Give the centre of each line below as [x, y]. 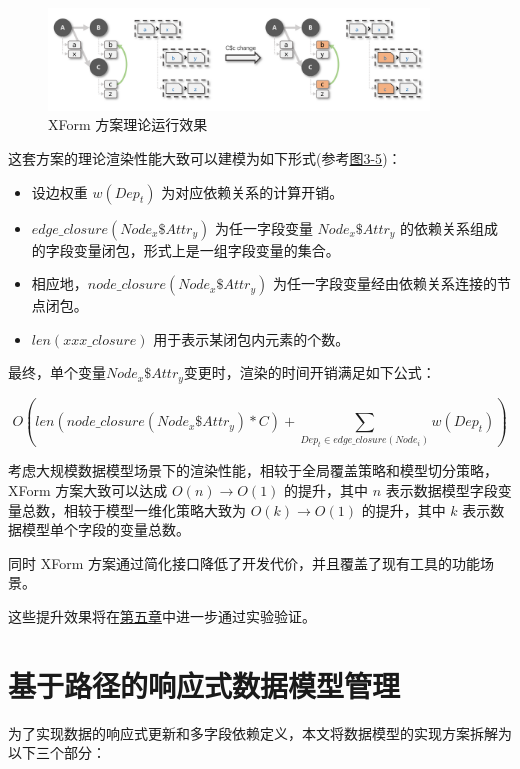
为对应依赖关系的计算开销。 [252, 191]
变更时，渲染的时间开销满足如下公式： [309, 372]
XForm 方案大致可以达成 [88, 489]
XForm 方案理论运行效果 [128, 124]
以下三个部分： [57, 752]
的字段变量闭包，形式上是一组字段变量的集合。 [185, 249]
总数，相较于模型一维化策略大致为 [133, 509]
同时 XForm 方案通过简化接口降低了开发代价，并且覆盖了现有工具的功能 [244, 562]
